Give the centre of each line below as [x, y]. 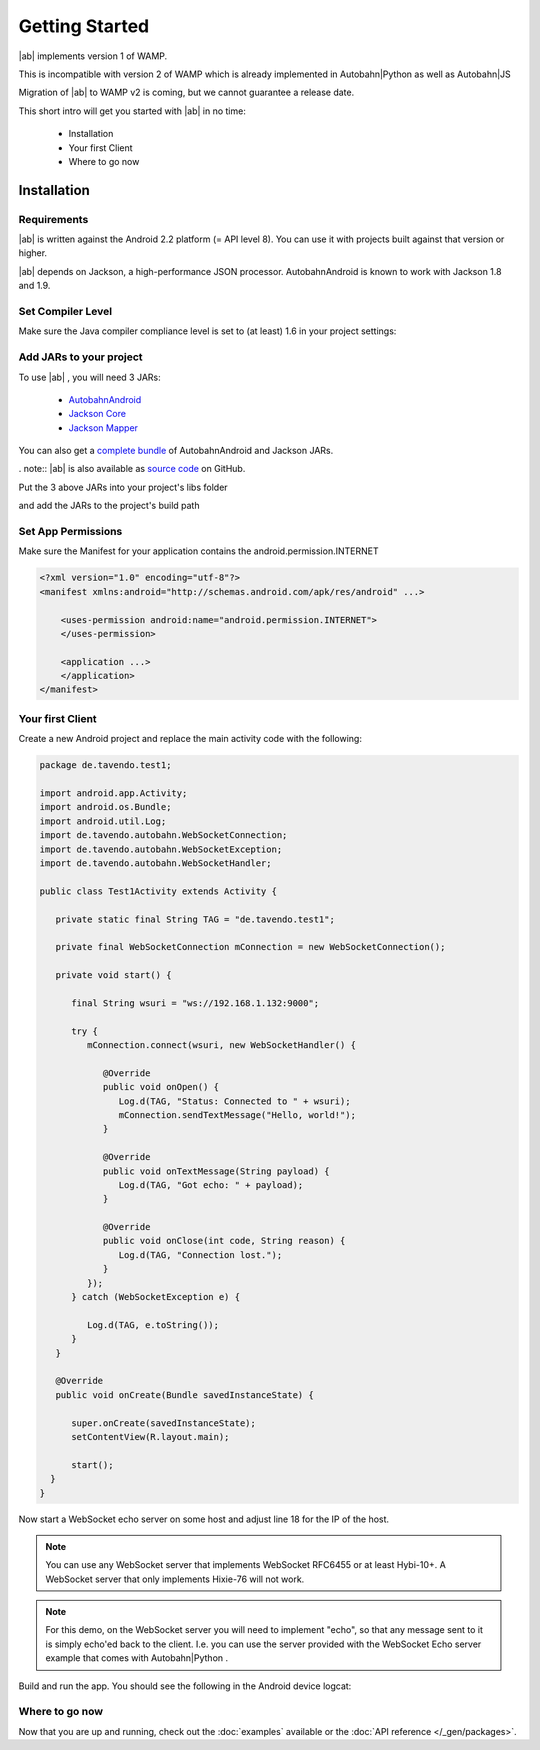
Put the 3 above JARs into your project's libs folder [123, 487]
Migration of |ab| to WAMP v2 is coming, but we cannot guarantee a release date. [186, 92]
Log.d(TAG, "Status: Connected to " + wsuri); [234, 1101]
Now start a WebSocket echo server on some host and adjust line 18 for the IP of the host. [204, 1519]
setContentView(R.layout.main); [150, 1436]
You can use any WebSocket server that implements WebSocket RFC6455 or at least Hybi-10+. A [246, 1565]
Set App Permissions [70, 531]
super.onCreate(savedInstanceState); [164, 1423]
